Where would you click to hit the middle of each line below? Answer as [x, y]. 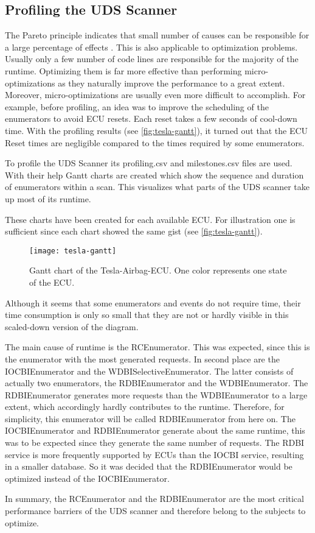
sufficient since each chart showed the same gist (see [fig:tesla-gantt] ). [134, 231]
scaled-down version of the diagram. [72, 326]
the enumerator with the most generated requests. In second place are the [142, 358]
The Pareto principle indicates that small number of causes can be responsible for [157, 35]
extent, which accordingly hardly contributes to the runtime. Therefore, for [145, 407]
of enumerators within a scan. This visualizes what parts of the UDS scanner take [157, 187]
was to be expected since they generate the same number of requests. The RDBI [155, 443]
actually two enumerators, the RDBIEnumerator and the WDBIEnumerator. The [157, 383]
